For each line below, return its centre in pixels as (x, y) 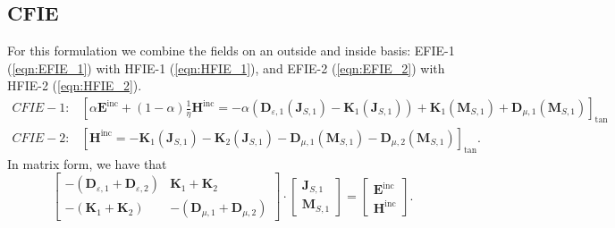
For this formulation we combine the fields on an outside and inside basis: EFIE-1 (231, 51)
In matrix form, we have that (87, 163)
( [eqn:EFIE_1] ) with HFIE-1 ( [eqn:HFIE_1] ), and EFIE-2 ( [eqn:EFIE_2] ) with (226, 68)
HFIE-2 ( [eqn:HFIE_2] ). (75, 85)
